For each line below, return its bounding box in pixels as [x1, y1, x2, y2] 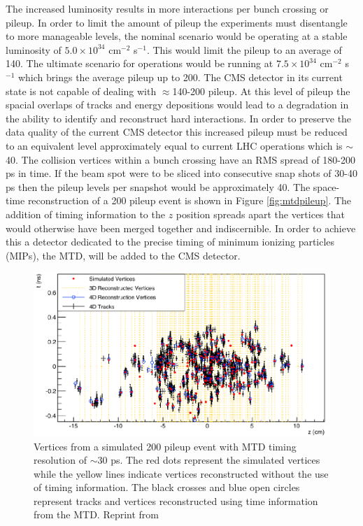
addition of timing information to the [6, 206, 165, 221]
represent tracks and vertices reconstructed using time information [34, 493, 318, 508]
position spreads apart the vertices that [176, 206, 345, 221]
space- [313, 179, 340, 194]
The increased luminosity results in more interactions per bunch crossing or [6, 1, 329, 15]
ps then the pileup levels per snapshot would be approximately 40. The [6, 179, 311, 194]
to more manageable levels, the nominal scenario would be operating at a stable [6, 29, 348, 43]
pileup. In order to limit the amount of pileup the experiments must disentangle [6, 15, 348, 29]
